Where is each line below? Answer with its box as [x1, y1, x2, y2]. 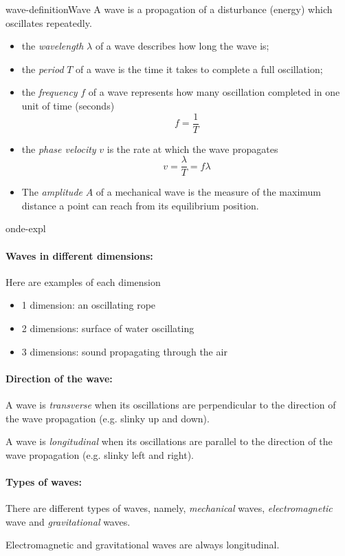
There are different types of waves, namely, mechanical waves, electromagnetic [5, 501, 333, 515]
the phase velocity [21, 141, 96, 156]
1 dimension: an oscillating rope [21, 298, 156, 312]
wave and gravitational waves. [5, 514, 131, 528]
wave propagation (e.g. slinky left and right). [5, 447, 194, 462]
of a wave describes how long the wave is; [95, 39, 269, 53]
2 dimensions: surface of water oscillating [21, 321, 194, 336]
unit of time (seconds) [21, 98, 115, 112]
